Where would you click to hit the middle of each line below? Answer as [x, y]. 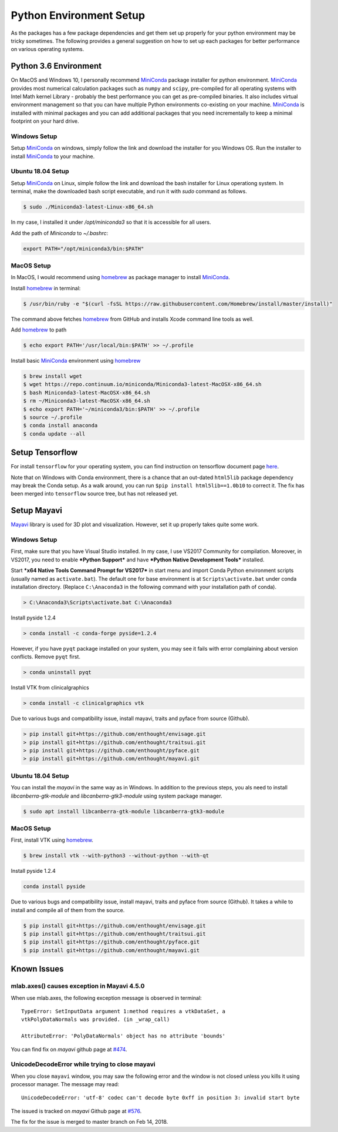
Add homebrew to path [39, 330]
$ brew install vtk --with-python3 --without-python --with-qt [116, 856]
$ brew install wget [53, 376]
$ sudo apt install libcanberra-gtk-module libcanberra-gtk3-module [124, 811]
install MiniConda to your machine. [53, 156]
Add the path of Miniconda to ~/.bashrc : [60, 233]
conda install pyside [54, 887]
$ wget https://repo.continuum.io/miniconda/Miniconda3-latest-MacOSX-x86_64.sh [142, 384]
